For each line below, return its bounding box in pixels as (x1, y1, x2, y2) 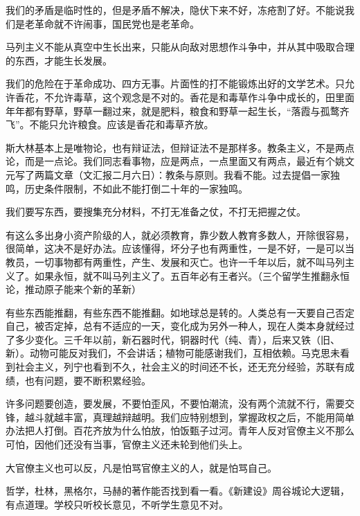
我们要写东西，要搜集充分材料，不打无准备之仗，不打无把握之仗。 (6, 204, 306, 219)
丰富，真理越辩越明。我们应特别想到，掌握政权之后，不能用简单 (63, 409, 354, 424)
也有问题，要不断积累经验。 (24, 373, 151, 387)
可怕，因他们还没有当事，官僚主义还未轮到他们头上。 (6, 437, 248, 452)
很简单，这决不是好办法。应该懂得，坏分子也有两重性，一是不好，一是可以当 (6, 241, 354, 256)
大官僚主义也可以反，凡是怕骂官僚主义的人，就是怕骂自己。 (6, 460, 277, 474)
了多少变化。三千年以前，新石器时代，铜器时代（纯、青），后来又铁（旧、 (6, 332, 340, 346)
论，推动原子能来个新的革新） (6, 282, 141, 296)
